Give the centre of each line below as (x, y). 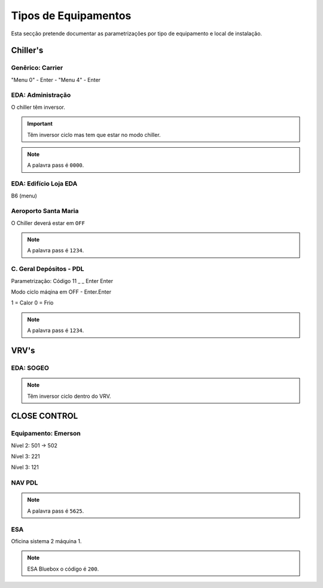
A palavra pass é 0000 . (56, 165)
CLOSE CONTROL (45, 416)
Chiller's (27, 51)
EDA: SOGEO (30, 368)
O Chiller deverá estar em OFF (48, 223)
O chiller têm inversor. (38, 107)
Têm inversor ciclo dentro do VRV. (69, 396)
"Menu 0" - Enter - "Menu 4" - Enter (56, 80)
